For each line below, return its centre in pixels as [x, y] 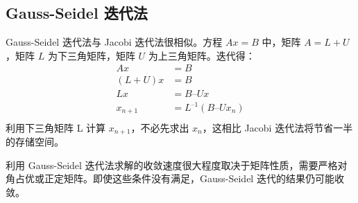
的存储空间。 [35, 141]
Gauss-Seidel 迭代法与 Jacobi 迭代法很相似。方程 [114, 42]
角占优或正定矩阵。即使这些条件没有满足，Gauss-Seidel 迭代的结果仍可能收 [175, 178]
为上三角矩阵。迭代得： [202, 55]
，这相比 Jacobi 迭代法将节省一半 [278, 127]
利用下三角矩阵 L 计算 [56, 127]
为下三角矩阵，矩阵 [91, 55]
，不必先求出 [160, 127]
